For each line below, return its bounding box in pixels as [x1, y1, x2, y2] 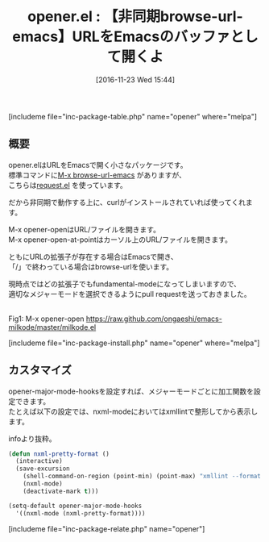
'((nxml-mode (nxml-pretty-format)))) [15, 509, 147, 517]
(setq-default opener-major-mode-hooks [8, 502, 143, 510]
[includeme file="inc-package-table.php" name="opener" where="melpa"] [8, 111, 258, 121]
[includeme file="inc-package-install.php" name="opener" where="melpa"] [8, 338, 260, 348]
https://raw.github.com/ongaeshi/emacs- [85, 314, 223, 323]
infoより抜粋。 [8, 433, 56, 444]
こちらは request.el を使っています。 [8, 180, 127, 190]
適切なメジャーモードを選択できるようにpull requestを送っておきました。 [8, 289, 251, 298]
